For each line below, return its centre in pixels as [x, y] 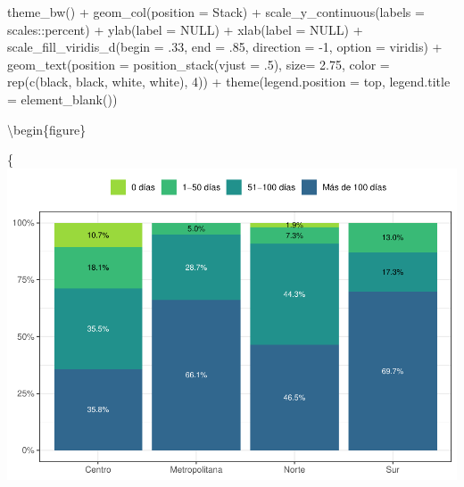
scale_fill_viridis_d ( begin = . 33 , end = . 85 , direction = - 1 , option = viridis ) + [225, 47]
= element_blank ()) [62, 99]
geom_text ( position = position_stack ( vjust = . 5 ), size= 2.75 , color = [199, 64]
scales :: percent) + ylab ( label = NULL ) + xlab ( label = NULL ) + [185, 29]
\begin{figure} [47, 129]
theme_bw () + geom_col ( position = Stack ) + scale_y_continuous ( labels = [216, 12]
